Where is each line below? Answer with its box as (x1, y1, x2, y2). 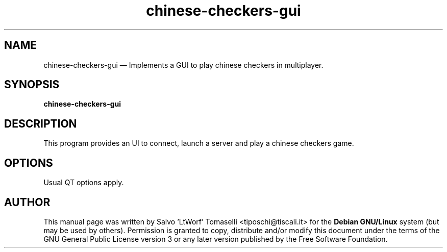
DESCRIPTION (4, 117, 77, 130)
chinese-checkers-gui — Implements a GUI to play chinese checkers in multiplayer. (43, 60, 324, 69)
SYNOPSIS (4, 78, 60, 91)
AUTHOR (4, 195, 51, 209)
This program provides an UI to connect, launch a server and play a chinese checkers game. (43, 139, 354, 148)
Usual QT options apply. (43, 178, 124, 187)
